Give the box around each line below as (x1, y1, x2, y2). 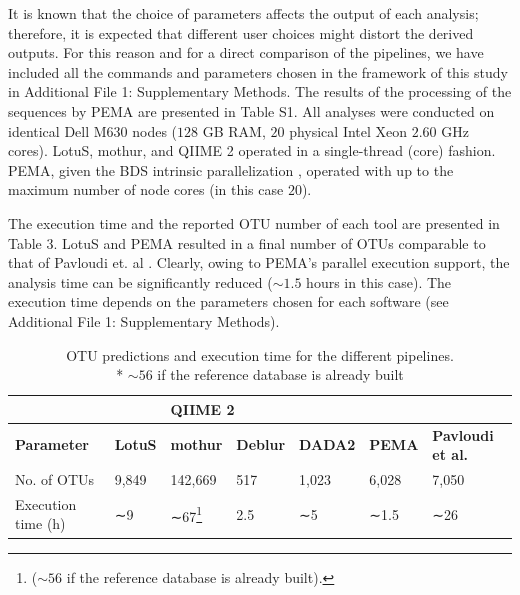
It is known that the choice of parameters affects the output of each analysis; (8, 3, 479, 23)
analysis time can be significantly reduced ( (8, 271, 273, 292)
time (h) (15, 513, 66, 534)
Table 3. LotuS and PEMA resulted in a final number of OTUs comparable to (8, 232, 486, 253)
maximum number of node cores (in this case (8, 179, 284, 200)
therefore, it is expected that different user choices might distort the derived (8, 22, 474, 43)
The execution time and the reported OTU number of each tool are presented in (8, 212, 500, 233)
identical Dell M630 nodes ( (8, 120, 178, 141)
